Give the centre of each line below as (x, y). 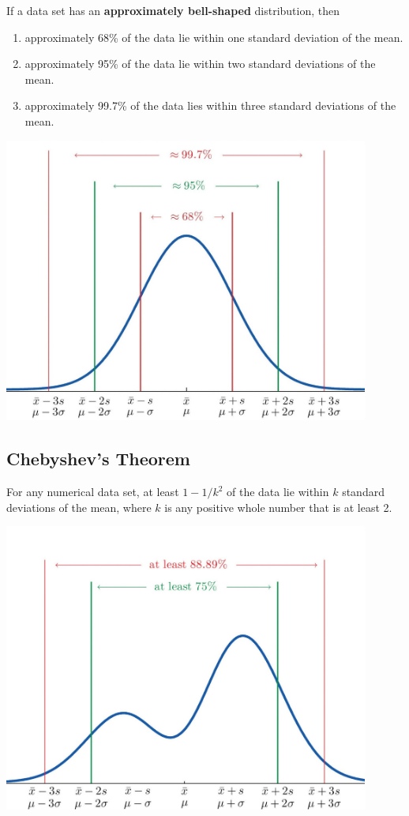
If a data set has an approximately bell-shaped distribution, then (173, 10)
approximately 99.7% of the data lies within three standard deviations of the (210, 105)
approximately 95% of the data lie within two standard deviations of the (200, 64)
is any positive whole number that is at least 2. (278, 507)
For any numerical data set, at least (93, 492)
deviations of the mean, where (79, 507)
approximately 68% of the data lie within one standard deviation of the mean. (214, 37)
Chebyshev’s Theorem (98, 459)
